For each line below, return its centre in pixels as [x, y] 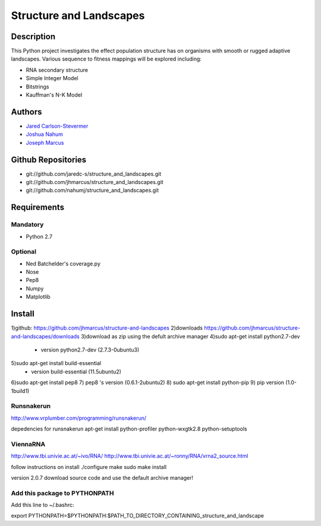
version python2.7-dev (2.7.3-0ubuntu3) [90, 350]
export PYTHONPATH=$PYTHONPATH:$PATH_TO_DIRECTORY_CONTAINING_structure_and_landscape [138, 516]
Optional [24, 252]
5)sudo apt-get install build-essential [56, 363]
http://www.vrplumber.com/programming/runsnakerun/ [79, 418]
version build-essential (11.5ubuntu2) [76, 372]
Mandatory [27, 224]
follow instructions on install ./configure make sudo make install [89, 467]
